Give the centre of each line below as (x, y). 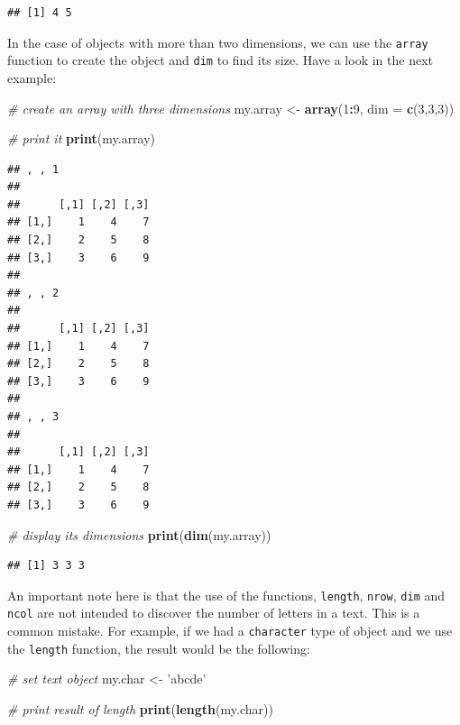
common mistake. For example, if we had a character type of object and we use (230, 631)
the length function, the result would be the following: (159, 648)
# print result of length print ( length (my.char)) (140, 708)
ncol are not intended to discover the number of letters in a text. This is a (214, 613)
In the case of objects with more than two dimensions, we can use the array (218, 42)
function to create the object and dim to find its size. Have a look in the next (220, 60)
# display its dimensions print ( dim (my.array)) (139, 534)
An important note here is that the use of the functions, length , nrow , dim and (226, 595)
